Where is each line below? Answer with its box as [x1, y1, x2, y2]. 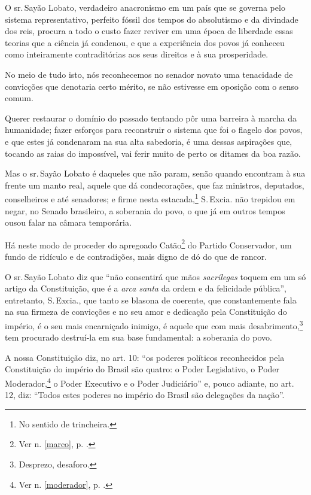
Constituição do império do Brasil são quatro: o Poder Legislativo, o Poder [5, 363, 280, 375]
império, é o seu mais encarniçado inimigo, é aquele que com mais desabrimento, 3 [5, 317, 303, 332]
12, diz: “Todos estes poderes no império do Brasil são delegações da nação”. [5, 388, 285, 401]
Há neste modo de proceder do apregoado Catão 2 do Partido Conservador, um [5, 236, 292, 251]
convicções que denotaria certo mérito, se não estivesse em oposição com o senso [5, 80, 298, 92]
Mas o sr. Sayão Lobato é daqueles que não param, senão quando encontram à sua [5, 167, 306, 180]
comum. [5, 92, 33, 104]
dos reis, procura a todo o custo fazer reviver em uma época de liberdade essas [5, 25, 293, 37]
